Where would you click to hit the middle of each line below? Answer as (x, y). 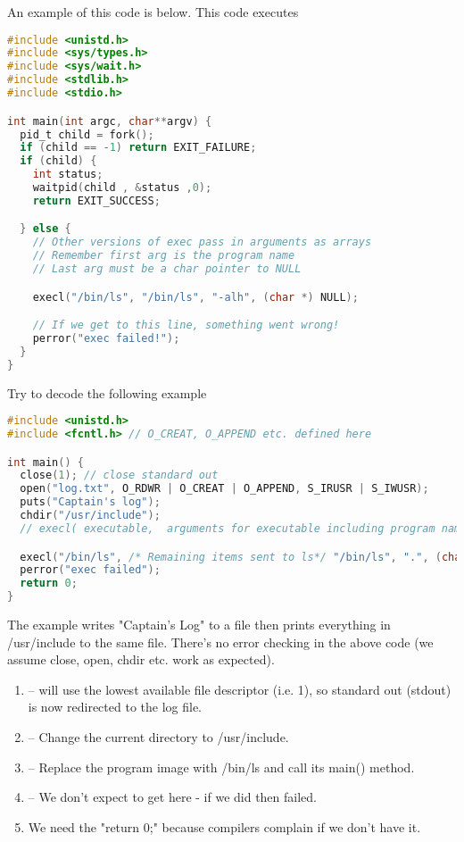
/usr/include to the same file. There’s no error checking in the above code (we (220, 642)
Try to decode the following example (107, 392)
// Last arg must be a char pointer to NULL (167, 269)
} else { (46, 229)
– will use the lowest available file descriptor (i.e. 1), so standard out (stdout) (240, 689)
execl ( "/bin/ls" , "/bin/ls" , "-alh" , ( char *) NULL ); (195, 297)
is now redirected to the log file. (115, 707)
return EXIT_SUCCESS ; (96, 200)
